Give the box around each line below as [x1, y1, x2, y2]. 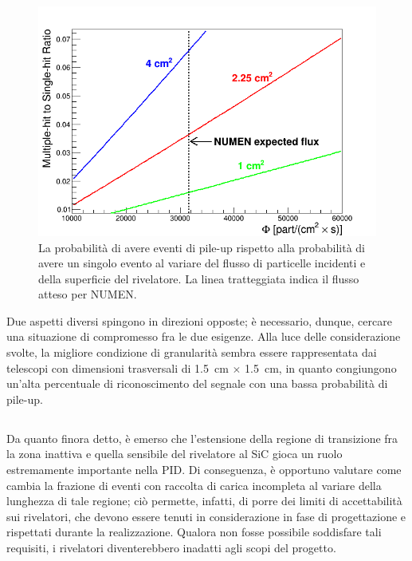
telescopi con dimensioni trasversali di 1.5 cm [6, 359, 229, 376]
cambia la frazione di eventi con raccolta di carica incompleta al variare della [6, 476, 382, 493]
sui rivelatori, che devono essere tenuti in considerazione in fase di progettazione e [6, 508, 406, 524]
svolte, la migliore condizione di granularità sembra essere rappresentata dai [6, 344, 377, 361]
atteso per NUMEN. [38, 286, 137, 302]
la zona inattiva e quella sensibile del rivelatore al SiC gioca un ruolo [6, 445, 343, 462]
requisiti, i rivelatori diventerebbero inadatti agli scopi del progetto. [6, 539, 336, 555]
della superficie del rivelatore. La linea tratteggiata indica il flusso [38, 270, 359, 286]
